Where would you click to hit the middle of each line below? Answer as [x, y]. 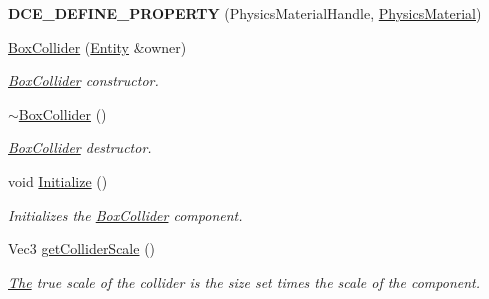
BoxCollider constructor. [83, 80]
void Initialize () [58, 180]
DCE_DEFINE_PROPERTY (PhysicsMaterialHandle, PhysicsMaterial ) [245, 13]
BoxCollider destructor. [80, 147]
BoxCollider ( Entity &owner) [97, 46]
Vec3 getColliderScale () [82, 248]
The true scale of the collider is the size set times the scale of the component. [244, 281]
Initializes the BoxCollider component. [125, 214]
